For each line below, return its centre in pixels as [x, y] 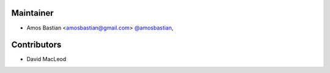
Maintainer [33, 13]
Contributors [36, 45]
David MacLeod [46, 59]
